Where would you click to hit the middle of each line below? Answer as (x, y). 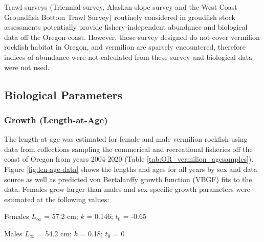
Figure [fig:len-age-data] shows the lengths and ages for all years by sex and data (131, 169)
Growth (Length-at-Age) (56, 119)
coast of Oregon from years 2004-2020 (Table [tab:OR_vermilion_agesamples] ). (129, 159)
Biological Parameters (63, 94)
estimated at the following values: (57, 199)
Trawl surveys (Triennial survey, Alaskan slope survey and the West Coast (121, 7)
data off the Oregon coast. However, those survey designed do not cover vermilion (132, 37)
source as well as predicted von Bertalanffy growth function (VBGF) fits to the (128, 179)
